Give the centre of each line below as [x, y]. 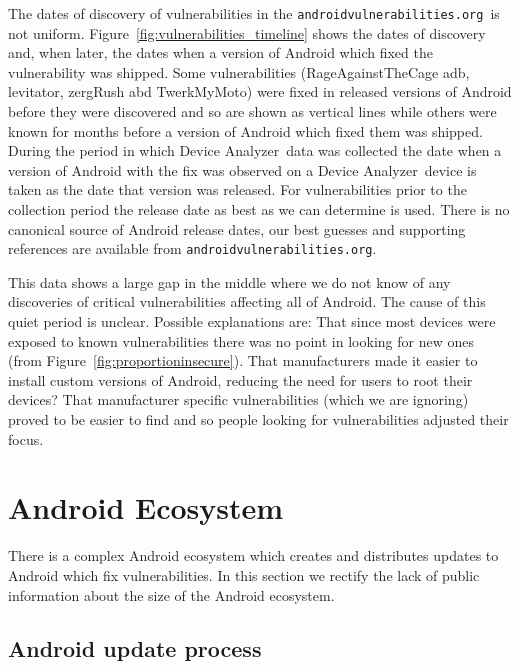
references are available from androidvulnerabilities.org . [192, 248]
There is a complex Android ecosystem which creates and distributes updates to [253, 555]
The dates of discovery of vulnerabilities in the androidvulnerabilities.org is [254, 13]
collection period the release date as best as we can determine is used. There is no [259, 209]
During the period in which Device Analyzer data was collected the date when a [255, 150]
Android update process [135, 648]
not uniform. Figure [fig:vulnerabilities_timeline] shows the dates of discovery [247, 32]
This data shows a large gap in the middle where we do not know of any [229, 281]
